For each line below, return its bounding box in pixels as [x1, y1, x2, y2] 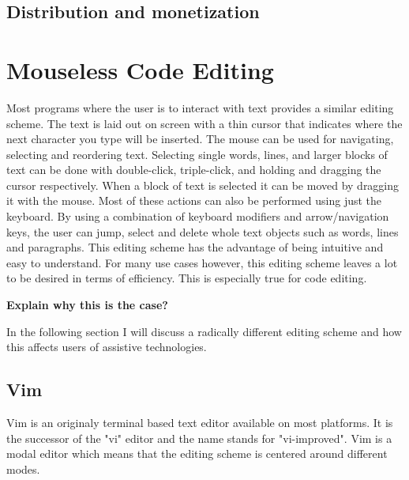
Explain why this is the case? [6, 297, 168, 313]
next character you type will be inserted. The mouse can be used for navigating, [6, 130, 394, 147]
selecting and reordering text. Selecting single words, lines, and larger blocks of [6, 146, 388, 162]
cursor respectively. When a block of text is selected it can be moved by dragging [6, 176, 400, 193]
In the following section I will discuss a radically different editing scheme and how [6, 323, 402, 339]
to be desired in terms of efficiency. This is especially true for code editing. [6, 270, 367, 286]
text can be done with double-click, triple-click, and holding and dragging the [6, 161, 381, 178]
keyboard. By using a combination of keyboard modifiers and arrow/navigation [6, 208, 389, 225]
